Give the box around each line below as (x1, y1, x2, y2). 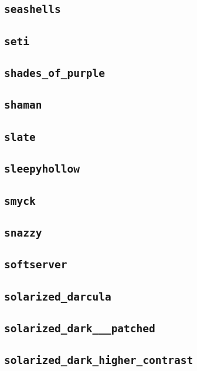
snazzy (4, 226, 42, 239)
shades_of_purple (4, 67, 105, 80)
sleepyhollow (4, 163, 80, 176)
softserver (4, 258, 67, 271)
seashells (4, 3, 61, 16)
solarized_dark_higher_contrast (4, 354, 193, 367)
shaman (4, 99, 42, 112)
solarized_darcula (4, 290, 111, 303)
